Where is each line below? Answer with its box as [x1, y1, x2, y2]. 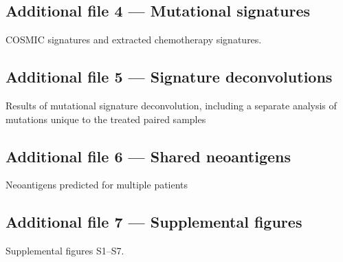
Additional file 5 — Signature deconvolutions [5, 66, 333, 87]
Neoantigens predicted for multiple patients [5, 177, 188, 192]
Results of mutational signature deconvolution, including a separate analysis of [5, 98, 337, 112]
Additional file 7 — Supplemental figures [5, 211, 302, 232]
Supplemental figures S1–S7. [5, 243, 124, 258]
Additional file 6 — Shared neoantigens [5, 145, 291, 166]
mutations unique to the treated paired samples [5, 111, 206, 126]
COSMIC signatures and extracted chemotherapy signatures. [5, 32, 262, 47]
